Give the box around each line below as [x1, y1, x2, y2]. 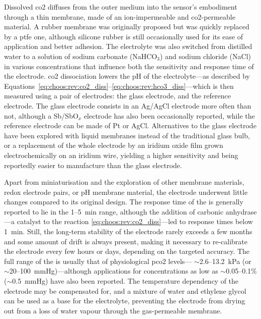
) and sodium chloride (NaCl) [160, 50, 251, 61]
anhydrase [225, 206, 257, 217]
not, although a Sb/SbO [4, 110, 78, 121]
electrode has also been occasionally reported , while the [83, 110, 255, 121]
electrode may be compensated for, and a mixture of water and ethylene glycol [4, 285, 246, 296]
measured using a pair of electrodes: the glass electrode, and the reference [4, 90, 231, 101]
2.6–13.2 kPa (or [199, 255, 251, 266]
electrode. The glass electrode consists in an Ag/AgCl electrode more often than [4, 100, 251, 111]
